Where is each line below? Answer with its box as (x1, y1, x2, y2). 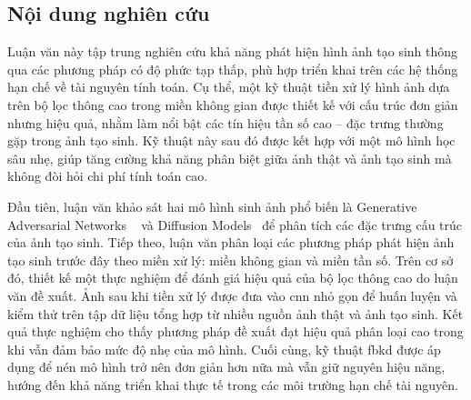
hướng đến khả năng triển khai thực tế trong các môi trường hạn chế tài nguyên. (7, 375, 458, 394)
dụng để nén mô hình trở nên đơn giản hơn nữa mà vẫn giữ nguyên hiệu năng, (7, 357, 446, 376)
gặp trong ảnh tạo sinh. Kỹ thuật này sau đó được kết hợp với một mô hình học (7, 131, 456, 150)
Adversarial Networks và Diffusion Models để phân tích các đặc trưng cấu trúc (7, 215, 463, 234)
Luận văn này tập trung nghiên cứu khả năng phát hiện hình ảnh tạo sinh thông (7, 42, 458, 61)
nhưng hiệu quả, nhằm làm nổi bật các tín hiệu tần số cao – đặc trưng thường (7, 113, 444, 132)
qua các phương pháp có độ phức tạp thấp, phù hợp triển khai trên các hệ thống (7, 59, 458, 78)
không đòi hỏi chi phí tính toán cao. (7, 166, 208, 185)
